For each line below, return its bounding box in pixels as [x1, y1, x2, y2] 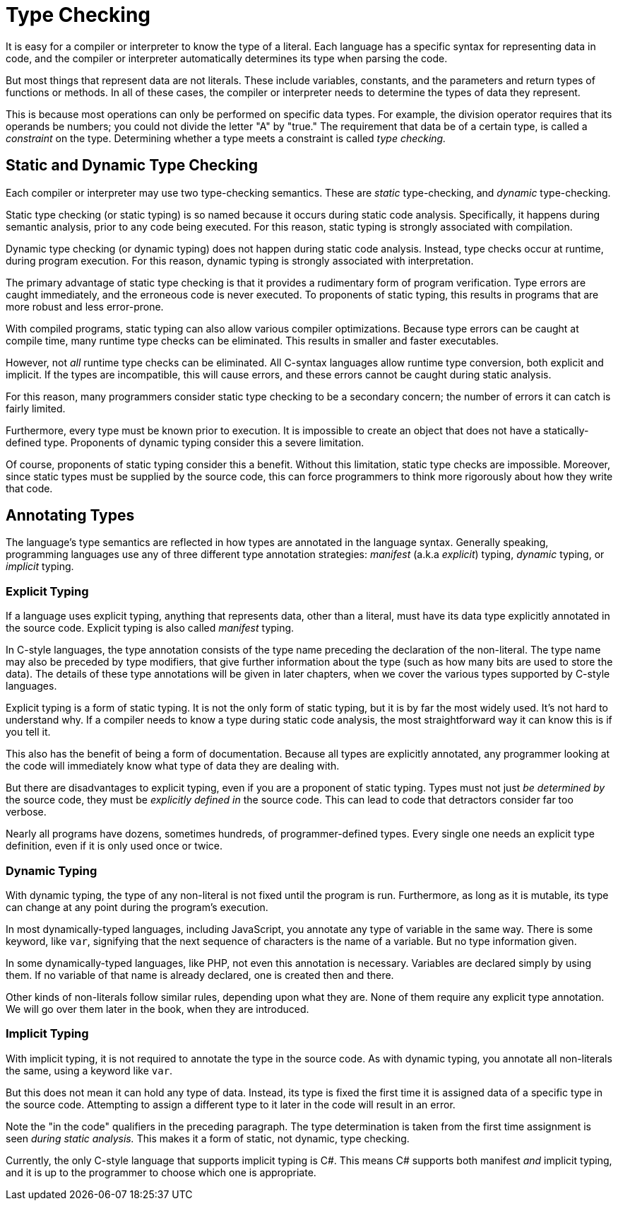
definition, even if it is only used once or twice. [6, 840, 223, 852]
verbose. [6, 806, 47, 818]
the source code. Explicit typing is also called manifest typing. [6, 622, 295, 634]
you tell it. [6, 726, 51, 738]
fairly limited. [6, 402, 66, 414]
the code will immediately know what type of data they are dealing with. [6, 760, 340, 772]
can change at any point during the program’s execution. [6, 900, 268, 913]
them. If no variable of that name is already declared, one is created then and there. [6, 968, 394, 981]
